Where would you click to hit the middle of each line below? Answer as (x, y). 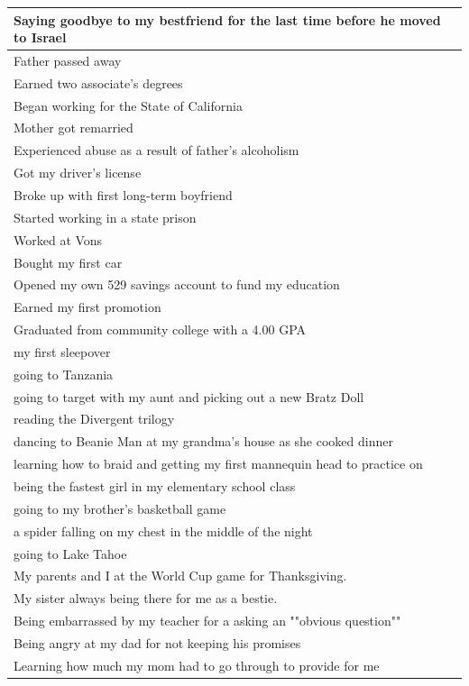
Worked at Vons (58, 239)
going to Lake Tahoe (70, 553)
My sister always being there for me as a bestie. (146, 598)
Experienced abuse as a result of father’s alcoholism (156, 150)
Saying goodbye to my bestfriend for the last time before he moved (227, 19)
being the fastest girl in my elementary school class (155, 485)
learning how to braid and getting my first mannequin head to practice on (218, 464)
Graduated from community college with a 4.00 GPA (160, 329)
